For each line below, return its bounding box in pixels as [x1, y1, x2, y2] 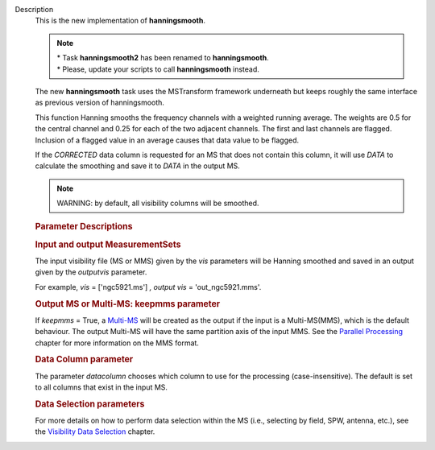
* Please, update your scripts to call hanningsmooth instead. [56, 64, 259, 74]
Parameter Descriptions [35, 221, 133, 233]
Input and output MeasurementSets [35, 238, 181, 250]
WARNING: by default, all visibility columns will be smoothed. [56, 198, 259, 208]
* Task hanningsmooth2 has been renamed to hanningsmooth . [56, 53, 269, 63]
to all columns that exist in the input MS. [35, 382, 168, 392]
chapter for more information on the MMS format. [35, 338, 199, 348]
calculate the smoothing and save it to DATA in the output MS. [35, 161, 241, 171]
